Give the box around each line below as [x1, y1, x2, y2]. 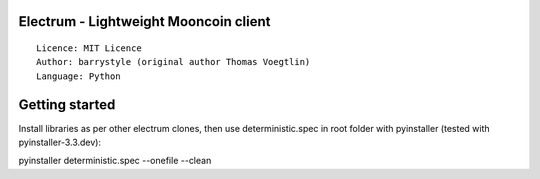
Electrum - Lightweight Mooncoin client [18, 13, 271, 30]
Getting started [18, 96, 116, 113]
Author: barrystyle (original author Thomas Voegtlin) [36, 56, 311, 68]
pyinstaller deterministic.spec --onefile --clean [18, 155, 212, 167]
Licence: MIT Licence [36, 43, 142, 54]
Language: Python [36, 70, 121, 82]
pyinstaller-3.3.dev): [18, 136, 102, 149]
